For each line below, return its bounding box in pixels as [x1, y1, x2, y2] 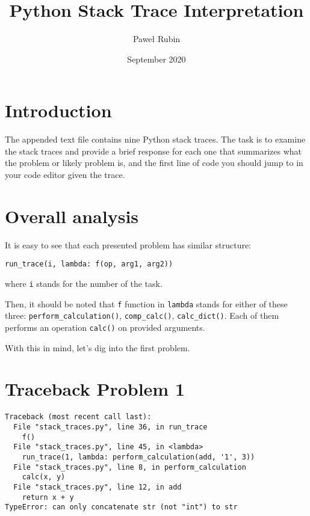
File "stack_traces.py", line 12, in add [13, 482, 182, 491]
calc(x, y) [22, 473, 66, 482]
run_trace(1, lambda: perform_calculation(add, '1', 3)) [22, 452, 255, 461]
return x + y [22, 493, 74, 502]
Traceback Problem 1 [5, 376, 185, 401]
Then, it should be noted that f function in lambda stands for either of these [5, 297, 288, 310]
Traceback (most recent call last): [5, 413, 152, 422]
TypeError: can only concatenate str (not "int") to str [5, 503, 238, 512]
